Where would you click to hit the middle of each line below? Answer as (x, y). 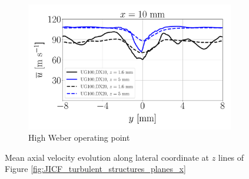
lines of (231, 157)
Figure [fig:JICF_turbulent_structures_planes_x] (95, 169)
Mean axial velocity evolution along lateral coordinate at (107, 157)
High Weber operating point (79, 137)
